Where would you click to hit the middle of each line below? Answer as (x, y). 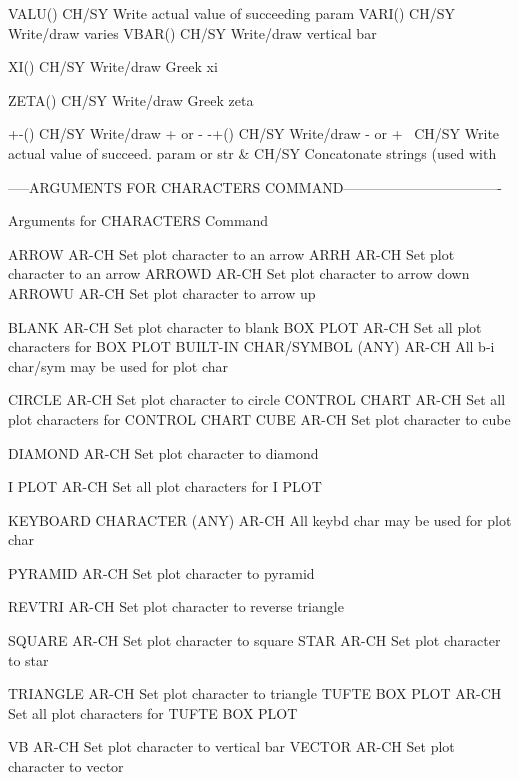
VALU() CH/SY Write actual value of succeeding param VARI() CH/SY (231, 13)
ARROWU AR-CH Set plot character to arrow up (162, 292)
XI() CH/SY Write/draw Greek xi (113, 66)
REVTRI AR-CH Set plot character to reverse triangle (176, 606)
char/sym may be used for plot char (118, 365)
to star (28, 659)
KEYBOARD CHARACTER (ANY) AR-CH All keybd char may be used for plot (260, 519)
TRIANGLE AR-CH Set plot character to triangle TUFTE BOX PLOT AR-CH (255, 693)
